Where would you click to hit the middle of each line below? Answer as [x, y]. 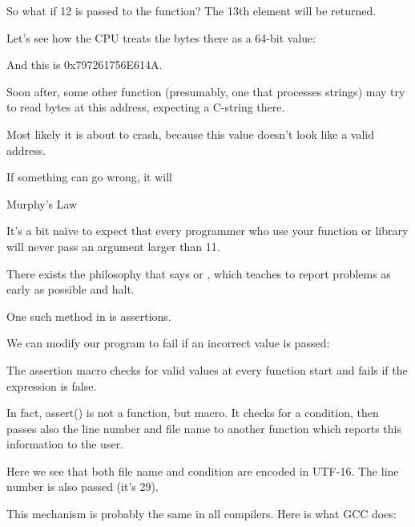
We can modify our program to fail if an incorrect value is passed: [168, 343]
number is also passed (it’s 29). [83, 486]
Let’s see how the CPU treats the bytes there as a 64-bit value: [161, 37]
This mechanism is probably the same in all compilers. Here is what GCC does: [201, 514]
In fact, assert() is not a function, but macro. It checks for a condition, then [193, 413]
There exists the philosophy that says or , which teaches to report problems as [199, 273]
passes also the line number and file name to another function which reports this [204, 428]
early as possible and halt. [71, 289]
